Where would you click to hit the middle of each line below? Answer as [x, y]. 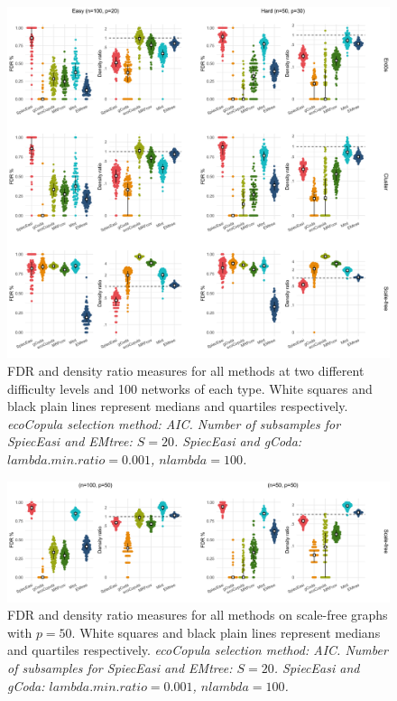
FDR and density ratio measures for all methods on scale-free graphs [198, 615]
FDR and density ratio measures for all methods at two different [186, 370]
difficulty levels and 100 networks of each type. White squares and [190, 388]
